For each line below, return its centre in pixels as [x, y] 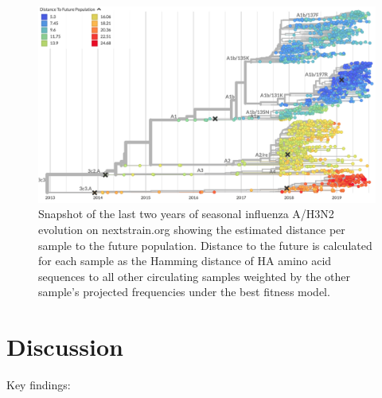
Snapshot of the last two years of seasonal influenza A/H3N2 [186, 214]
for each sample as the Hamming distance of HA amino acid [185, 261]
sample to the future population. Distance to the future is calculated [205, 245]
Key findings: [39, 385]
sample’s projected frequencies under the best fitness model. [184, 292]
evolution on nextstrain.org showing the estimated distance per [192, 229]
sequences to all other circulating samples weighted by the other [194, 276]
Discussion [65, 347]
